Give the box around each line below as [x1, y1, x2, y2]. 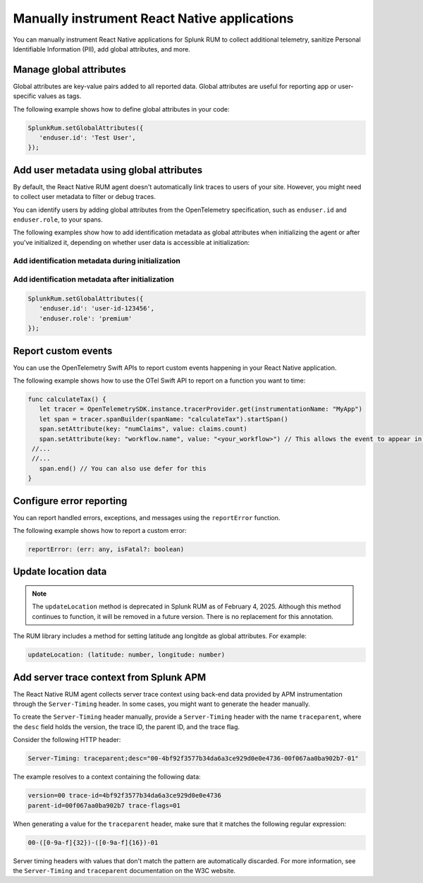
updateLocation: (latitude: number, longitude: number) [27, 651, 226, 659]
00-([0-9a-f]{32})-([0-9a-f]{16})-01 [27, 839, 159, 846]
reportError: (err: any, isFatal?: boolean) [27, 546, 185, 553]
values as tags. [37, 92, 82, 100]
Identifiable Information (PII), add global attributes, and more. [13, 44, 190, 53]
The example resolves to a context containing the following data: [13, 773, 201, 781]
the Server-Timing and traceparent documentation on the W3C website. [13, 866, 236, 875]
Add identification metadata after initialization [13, 275, 174, 284]
